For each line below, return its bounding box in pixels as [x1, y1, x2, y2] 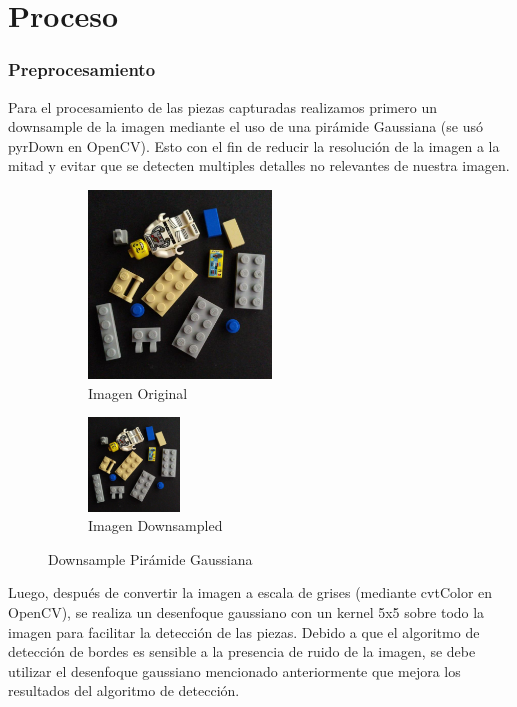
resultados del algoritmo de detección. [8, 680, 240, 701]
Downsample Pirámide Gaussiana [48, 548, 253, 569]
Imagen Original [88, 382, 188, 403]
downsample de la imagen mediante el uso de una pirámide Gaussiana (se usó [8, 116, 484, 137]
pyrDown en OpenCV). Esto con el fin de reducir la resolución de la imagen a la [8, 135, 500, 156]
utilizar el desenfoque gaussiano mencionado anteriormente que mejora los [8, 660, 461, 681]
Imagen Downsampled [88, 515, 223, 536]
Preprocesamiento [8, 57, 156, 82]
